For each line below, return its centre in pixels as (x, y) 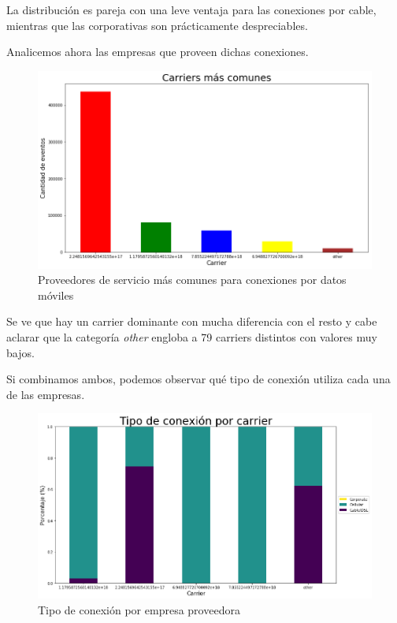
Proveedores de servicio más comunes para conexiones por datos (192, 280)
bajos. (20, 352)
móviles (56, 295)
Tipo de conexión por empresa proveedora (139, 610)
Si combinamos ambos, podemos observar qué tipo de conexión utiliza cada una (198, 379)
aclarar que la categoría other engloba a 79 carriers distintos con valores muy (192, 337)
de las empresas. (46, 394)
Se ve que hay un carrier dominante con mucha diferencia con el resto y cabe (192, 321)
